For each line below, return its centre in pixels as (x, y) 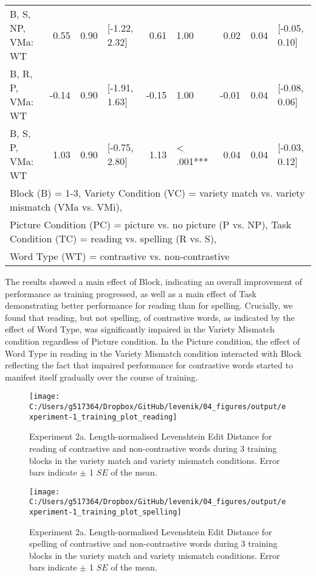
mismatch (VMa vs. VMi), (66, 207)
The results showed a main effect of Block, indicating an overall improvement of (153, 281)
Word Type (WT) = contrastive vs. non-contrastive (120, 256)
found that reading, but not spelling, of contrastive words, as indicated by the (150, 317)
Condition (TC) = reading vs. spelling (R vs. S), (113, 238)
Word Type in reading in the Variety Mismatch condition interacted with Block (153, 353)
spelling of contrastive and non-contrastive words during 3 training (153, 543)
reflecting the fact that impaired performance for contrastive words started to (149, 365)
